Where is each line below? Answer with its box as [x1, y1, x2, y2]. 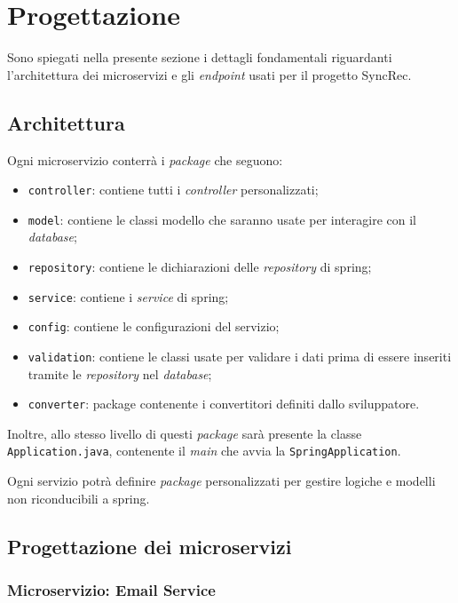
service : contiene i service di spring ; [28, 287, 229, 305]
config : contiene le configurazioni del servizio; [28, 317, 280, 336]
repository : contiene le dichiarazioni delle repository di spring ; [28, 258, 372, 276]
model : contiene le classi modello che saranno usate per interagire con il [28, 210, 416, 228]
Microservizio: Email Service [7, 579, 216, 601]
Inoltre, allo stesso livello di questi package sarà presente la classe [7, 424, 362, 442]
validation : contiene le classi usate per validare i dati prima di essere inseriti [28, 346, 452, 365]
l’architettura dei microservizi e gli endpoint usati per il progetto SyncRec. [7, 65, 412, 83]
